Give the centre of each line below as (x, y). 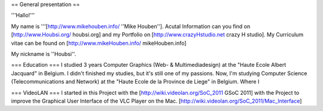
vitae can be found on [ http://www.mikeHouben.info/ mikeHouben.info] (99, 43)
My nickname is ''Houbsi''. (44, 54)
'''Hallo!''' (23, 16)
